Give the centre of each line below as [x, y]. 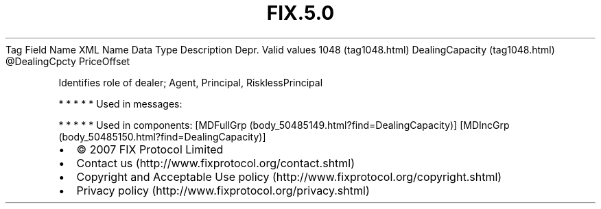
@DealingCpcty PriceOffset [68, 61]
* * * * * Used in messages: [120, 103]
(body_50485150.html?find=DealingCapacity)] [162, 136]
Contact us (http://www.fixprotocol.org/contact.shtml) [216, 163]
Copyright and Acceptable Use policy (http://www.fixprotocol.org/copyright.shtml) [289, 176]
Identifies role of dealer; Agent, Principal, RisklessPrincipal [191, 82]
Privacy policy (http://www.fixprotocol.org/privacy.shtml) [223, 190]
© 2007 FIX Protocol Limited [150, 149]
